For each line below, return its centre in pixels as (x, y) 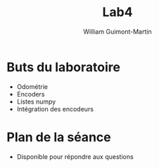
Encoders (31, 94)
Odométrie (32, 86)
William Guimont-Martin (117, 31)
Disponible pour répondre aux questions (75, 156)
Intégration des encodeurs (55, 108)
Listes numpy (36, 101)
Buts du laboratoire (64, 67)
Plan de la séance (59, 137)
